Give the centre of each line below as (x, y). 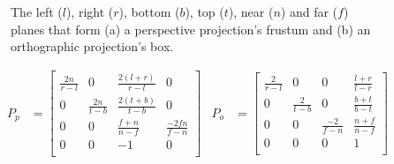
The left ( (37, 11)
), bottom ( (149, 11)
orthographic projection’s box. (92, 46)
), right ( (90, 11)
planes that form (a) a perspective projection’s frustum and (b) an (191, 29)
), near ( (251, 11)
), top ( (205, 11)
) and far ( (309, 11)
